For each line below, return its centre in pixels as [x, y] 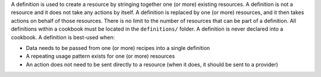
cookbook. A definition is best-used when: [63, 37]
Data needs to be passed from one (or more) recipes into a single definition [118, 48]
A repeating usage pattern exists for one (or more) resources [100, 56]
